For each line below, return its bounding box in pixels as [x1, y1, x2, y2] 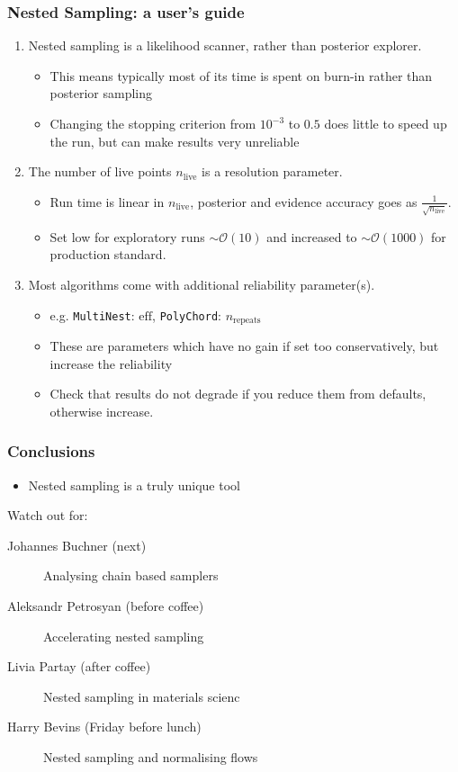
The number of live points [28, 162, 172, 181]
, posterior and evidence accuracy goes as [190, 192, 418, 211]
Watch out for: [7, 506, 88, 525]
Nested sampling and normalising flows [43, 747, 258, 766]
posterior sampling [49, 84, 153, 103]
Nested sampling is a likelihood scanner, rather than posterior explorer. [28, 36, 422, 55]
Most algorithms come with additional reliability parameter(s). [28, 274, 375, 293]
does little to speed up [324, 114, 447, 132]
